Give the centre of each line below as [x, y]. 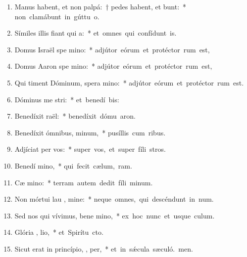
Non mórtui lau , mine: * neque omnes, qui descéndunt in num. [114, 199]
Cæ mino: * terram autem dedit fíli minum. [84, 182]
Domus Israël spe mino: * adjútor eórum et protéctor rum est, [112, 49]
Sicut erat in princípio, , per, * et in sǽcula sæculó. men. [104, 248]
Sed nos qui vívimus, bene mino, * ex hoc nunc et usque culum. [115, 215]
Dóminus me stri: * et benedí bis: [67, 99]
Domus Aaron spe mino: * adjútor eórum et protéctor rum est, [113, 66]
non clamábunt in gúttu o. [57, 16]
